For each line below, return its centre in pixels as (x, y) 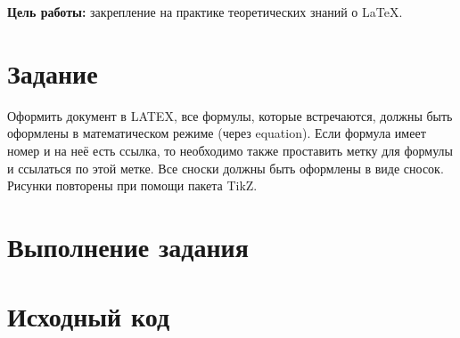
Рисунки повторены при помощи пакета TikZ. (132, 185)
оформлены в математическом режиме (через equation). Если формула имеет (217, 133)
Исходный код (89, 316)
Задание (53, 72)
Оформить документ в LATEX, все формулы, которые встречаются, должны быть (230, 115)
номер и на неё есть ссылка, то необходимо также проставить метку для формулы (230, 150)
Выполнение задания (128, 246)
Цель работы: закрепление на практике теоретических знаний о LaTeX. (205, 12)
